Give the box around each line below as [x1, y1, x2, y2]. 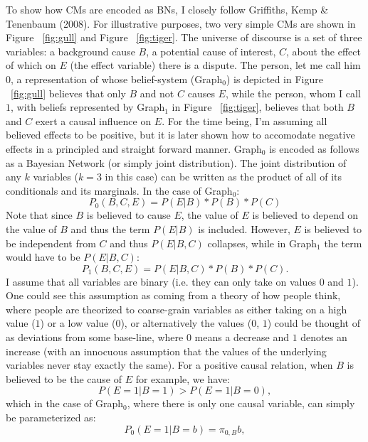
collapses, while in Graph [207, 235, 317, 250]
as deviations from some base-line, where [6, 330, 184, 345]
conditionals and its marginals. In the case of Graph [6, 183, 233, 198]
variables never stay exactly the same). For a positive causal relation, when [6, 357, 333, 372]
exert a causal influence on [35, 113, 152, 128]
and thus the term [70, 221, 150, 236]
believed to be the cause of [6, 371, 122, 386]
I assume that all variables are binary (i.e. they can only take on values [6, 274, 316, 289]
